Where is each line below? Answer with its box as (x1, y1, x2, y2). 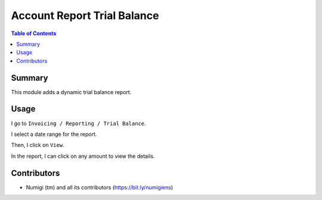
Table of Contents (11, 30, 57, 37)
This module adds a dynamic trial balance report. (11, 88, 132, 95)
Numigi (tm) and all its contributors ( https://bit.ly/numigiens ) (26, 183, 174, 190)
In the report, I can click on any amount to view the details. (11, 152, 155, 160)
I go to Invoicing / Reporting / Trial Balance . (11, 120, 146, 127)
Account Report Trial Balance (11, 9, 159, 22)
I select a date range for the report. (11, 130, 97, 137)
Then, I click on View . (11, 142, 65, 149)
